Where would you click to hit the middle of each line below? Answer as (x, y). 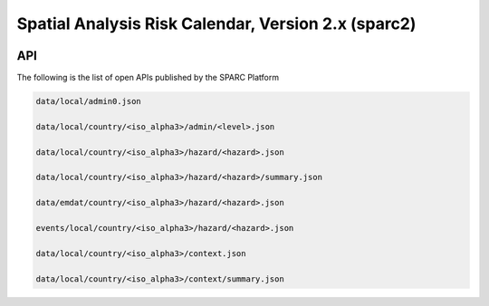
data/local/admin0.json (89, 101)
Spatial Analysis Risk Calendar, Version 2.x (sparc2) (216, 24)
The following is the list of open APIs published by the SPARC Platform (148, 78)
